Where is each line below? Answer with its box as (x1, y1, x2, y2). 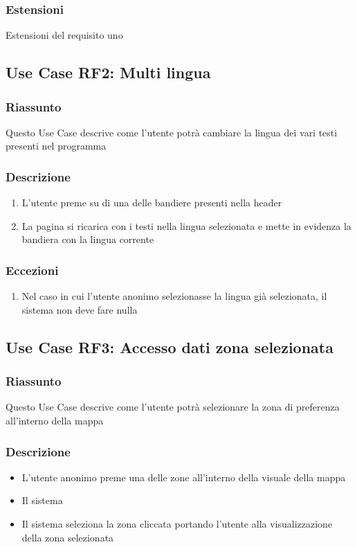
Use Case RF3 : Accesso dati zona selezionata (6, 336, 333, 357)
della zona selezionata (21, 530, 114, 544)
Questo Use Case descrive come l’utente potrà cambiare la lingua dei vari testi (6, 125, 338, 139)
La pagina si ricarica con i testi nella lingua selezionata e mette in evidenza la (21, 218, 351, 233)
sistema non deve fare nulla (21, 302, 138, 316)
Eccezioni (6, 261, 59, 278)
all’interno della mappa (6, 413, 104, 427)
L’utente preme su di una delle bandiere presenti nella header (21, 195, 282, 210)
